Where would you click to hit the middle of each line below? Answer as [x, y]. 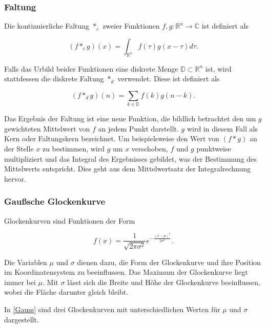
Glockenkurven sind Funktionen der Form [70, 220]
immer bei [20, 282]
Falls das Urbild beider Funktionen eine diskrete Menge [91, 68]
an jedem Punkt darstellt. [138, 128]
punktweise [214, 148]
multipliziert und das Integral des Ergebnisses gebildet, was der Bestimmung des [130, 158]
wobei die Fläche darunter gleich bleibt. [66, 292]
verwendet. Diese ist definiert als [169, 79]
